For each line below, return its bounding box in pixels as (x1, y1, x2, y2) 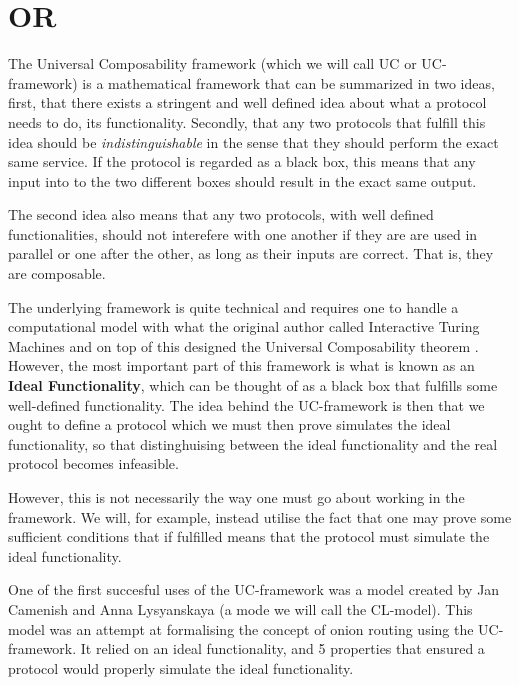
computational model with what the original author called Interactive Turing (8, 316, 480, 337)
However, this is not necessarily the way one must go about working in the (8, 487, 465, 507)
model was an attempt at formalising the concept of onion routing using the (8, 618, 474, 639)
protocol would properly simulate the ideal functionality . (8, 657, 354, 678)
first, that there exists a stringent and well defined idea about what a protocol (8, 92, 487, 113)
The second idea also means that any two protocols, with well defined (8, 204, 434, 225)
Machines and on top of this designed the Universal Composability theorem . (8, 335, 479, 356)
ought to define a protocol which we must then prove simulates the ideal (8, 414, 451, 435)
